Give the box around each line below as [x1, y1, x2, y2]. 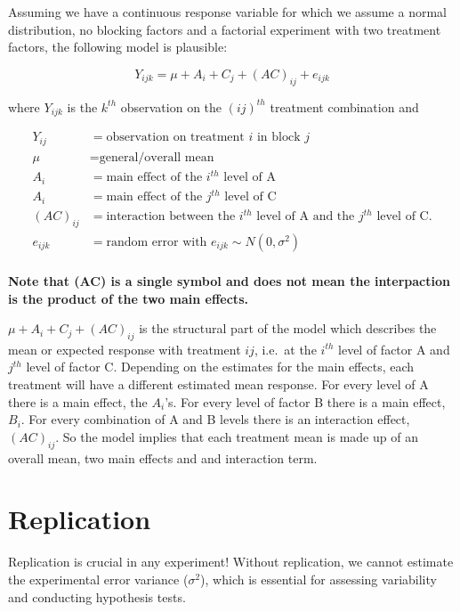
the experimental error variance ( [8, 569, 189, 588]
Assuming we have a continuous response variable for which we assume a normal [8, 3, 447, 20]
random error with [106, 235, 207, 249]
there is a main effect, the [8, 392, 148, 411]
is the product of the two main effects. [8, 289, 248, 307]
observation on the [120, 97, 222, 116]
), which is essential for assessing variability [200, 569, 437, 588]
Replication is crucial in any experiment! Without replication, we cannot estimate [8, 552, 454, 571]
